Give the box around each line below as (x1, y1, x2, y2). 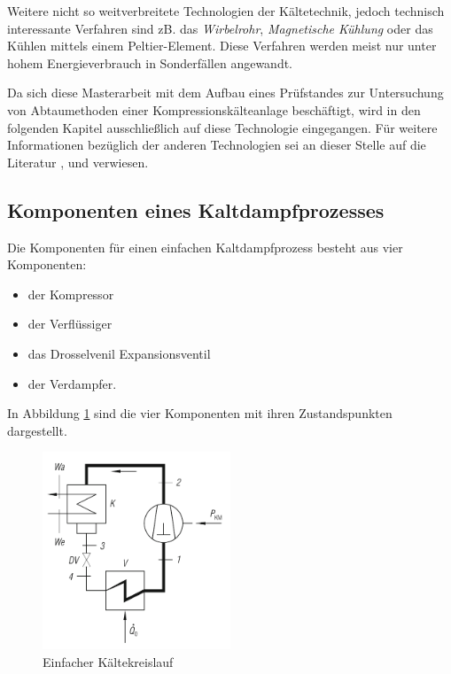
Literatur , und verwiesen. (7, 152, 149, 171)
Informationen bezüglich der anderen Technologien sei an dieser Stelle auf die (7, 136, 426, 154)
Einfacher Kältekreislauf (43, 652, 174, 670)
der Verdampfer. (27, 374, 117, 392)
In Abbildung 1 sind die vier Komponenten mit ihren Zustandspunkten (7, 404, 393, 422)
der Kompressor (27, 284, 114, 303)
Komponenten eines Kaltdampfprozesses (7, 196, 385, 223)
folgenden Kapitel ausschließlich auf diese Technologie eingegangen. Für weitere (7, 118, 438, 136)
